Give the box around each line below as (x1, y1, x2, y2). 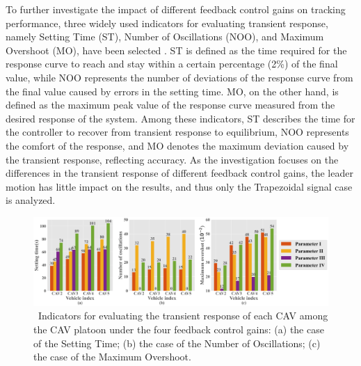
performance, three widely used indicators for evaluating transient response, (6, 15, 328, 30)
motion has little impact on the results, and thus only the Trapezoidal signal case (6, 179, 353, 193)
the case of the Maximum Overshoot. (33, 349, 191, 364)
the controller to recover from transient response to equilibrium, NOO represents (6, 125, 349, 139)
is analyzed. (6, 193, 56, 207)
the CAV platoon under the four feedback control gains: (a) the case (33, 322, 324, 337)
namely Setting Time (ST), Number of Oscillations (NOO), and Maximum (6, 29, 324, 44)
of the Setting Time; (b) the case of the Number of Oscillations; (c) (33, 335, 321, 350)
